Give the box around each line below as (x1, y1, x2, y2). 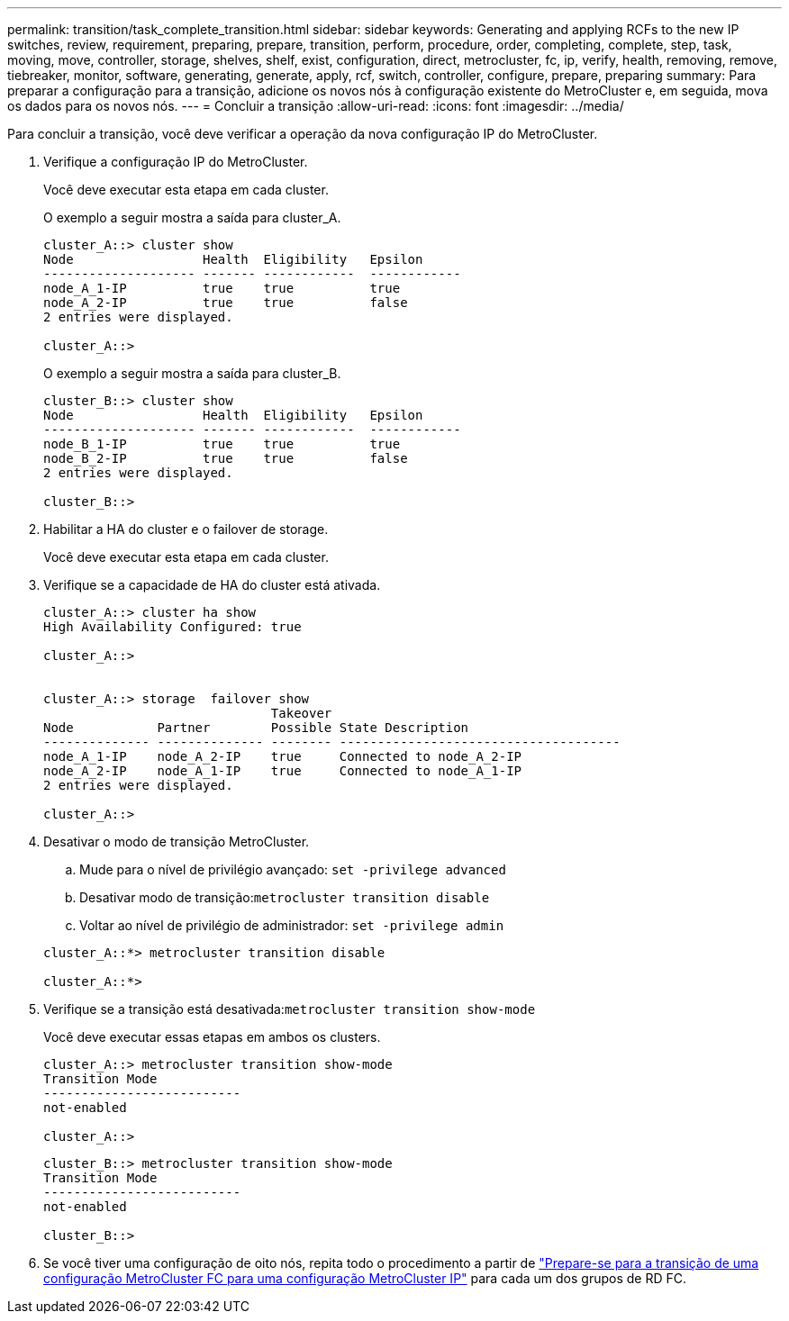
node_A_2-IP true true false (43, 295, 408, 310)
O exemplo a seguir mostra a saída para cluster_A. (43, 210, 341, 225)
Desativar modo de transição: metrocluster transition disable (79, 890, 490, 905)
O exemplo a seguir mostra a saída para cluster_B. (43, 366, 341, 381)
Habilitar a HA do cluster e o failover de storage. (43, 521, 329, 537)
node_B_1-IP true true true (43, 437, 401, 451)
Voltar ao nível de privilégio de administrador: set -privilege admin (79, 918, 504, 933)
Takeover (270, 706, 332, 720)
